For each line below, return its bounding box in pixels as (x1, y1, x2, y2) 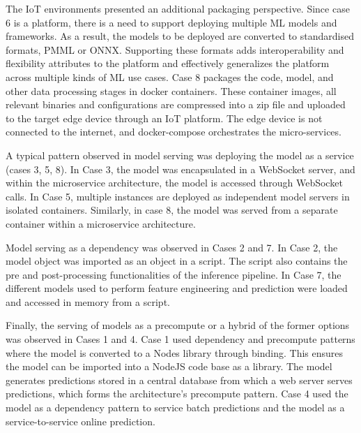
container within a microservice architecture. (6, 216, 196, 230)
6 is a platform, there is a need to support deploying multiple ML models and (6, 15, 337, 29)
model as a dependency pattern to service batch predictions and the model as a (6, 400, 345, 415)
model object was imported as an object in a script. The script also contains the (6, 254, 348, 268)
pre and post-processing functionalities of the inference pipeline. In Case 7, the (6, 267, 341, 281)
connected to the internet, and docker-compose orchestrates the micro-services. (6, 124, 341, 139)
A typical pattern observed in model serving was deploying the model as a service (6, 147, 354, 162)
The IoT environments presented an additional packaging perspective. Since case (6, 1, 350, 15)
